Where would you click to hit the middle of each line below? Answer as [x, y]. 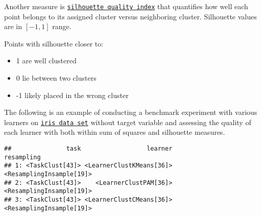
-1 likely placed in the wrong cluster [72, 95]
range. [62, 26]
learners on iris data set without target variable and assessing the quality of [128, 122]
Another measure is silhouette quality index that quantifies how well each [126, 6]
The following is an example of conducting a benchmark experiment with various [131, 112]
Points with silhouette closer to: [54, 43]
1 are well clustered [46, 61]
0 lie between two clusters [56, 78]
